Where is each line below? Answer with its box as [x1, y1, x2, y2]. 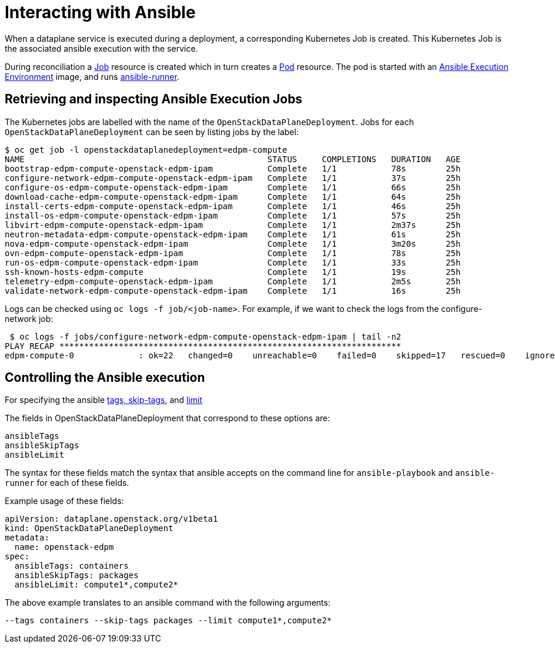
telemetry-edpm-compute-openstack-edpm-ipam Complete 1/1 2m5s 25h [5, 276, 461, 286]
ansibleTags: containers [14, 561, 129, 571]
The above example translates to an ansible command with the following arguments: [5, 597, 330, 608]
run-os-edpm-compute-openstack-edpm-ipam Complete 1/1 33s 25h [5, 257, 461, 267]
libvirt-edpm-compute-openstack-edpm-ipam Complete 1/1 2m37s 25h [5, 220, 461, 230]
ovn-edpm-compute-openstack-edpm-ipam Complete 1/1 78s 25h [5, 248, 461, 258]
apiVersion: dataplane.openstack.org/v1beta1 [5, 514, 218, 524]
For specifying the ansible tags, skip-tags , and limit [5, 395, 203, 405]
